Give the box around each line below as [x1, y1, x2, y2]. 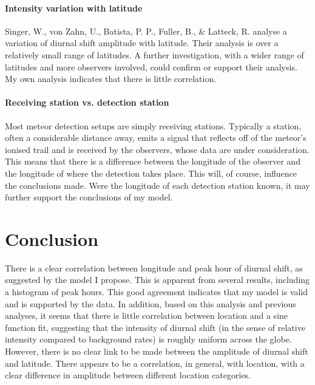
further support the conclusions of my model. [5, 191, 173, 203]
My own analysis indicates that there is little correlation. [5, 72, 217, 85]
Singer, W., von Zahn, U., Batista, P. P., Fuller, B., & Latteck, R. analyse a [5, 24, 287, 37]
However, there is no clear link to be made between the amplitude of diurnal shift [5, 345, 308, 357]
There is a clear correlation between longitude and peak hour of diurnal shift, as [5, 261, 303, 274]
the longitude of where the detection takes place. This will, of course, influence [5, 166, 297, 179]
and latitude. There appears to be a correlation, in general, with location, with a [5, 356, 305, 369]
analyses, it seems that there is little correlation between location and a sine [5, 309, 288, 322]
